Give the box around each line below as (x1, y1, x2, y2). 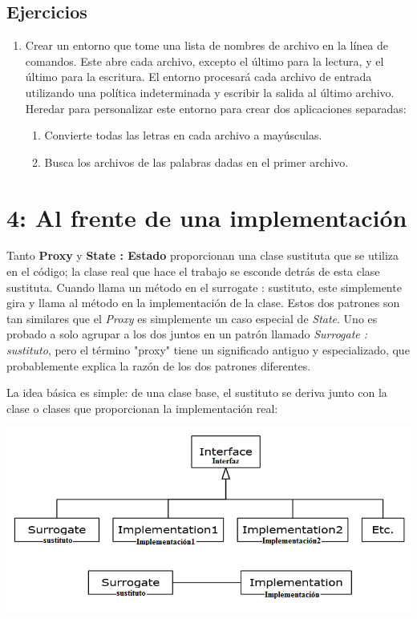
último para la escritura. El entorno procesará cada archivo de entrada (25, 68, 372, 85)
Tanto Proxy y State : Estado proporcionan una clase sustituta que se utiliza (6, 247, 399, 264)
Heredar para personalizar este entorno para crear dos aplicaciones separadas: (25, 99, 407, 116)
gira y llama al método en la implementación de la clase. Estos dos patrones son (6, 294, 400, 311)
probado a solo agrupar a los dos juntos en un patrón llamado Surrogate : (6, 326, 368, 342)
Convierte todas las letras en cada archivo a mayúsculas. (44, 127, 322, 144)
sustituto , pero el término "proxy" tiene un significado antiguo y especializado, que (6, 342, 410, 358)
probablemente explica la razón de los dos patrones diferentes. (6, 357, 311, 374)
